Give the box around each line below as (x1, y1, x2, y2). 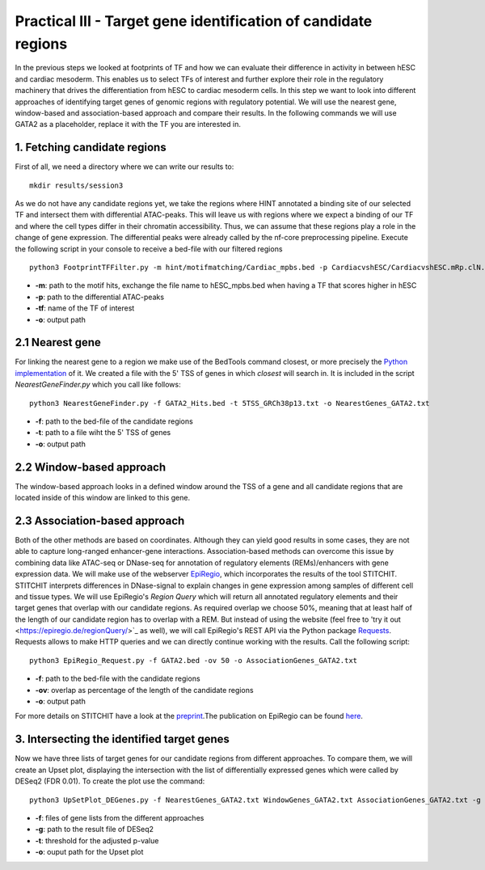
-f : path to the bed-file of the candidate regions (35, 416, 193, 426)
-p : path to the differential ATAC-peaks (35, 292, 165, 302)
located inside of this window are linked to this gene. (15, 493, 190, 503)
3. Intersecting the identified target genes (15, 733, 230, 746)
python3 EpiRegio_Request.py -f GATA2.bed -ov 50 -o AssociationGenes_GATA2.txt (29, 656, 358, 665)
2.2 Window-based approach (15, 460, 167, 474)
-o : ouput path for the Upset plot (35, 847, 144, 857)
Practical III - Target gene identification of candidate (15, 12, 373, 30)
